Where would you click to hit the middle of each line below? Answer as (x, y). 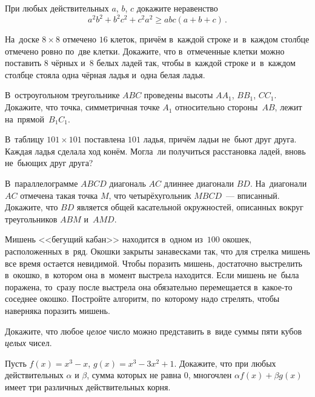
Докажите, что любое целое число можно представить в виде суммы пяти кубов (154, 331)
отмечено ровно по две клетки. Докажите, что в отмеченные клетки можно (145, 51)
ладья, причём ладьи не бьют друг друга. (220, 139)
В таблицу (25, 139)
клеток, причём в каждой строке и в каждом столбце (210, 39)
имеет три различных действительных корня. (88, 386)
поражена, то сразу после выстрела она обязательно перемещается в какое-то (149, 286)
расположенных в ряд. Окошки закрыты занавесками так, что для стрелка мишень (157, 251)
